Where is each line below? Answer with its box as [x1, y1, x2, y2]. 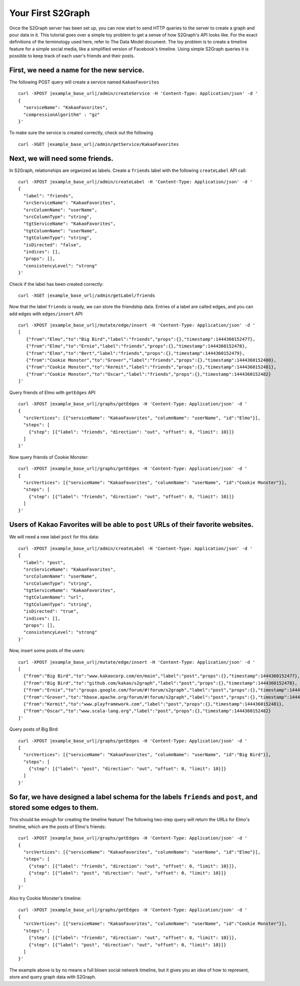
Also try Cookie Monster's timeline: [9, 895, 82, 902]
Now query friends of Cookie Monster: [9, 454, 89, 460]
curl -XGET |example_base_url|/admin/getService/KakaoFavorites [18, 141, 179, 147]
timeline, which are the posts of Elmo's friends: [9, 824, 106, 830]
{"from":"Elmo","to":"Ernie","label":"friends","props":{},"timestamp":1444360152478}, [25, 343, 247, 349]
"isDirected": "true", [23, 609, 79, 614]
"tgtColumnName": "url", [23, 595, 84, 600]
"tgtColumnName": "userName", [23, 228, 97, 233]
